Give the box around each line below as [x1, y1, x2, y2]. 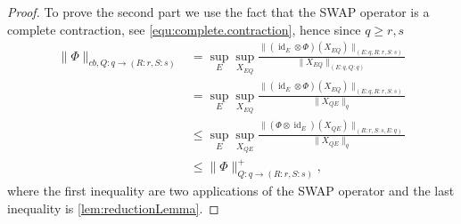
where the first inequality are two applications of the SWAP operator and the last [7, 180, 455, 199]
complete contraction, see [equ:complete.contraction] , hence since [7, 20, 361, 38]
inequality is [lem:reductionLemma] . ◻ [7, 198, 219, 217]
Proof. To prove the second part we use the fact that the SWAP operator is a [7, 3, 430, 20]
